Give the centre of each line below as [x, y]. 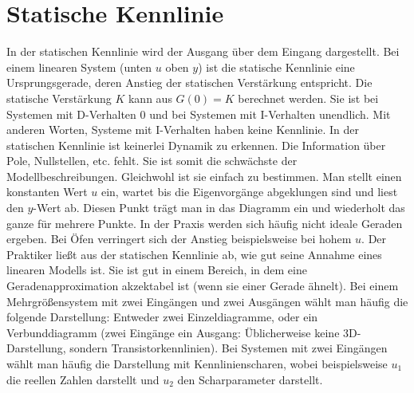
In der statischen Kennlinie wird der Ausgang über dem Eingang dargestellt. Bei [203, 51]
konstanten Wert [47, 192]
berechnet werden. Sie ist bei [308, 98]
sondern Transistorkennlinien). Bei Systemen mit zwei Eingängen [229, 348]
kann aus [150, 98]
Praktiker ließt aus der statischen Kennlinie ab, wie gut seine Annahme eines [194, 254]
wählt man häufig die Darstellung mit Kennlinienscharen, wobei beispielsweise [197, 364]
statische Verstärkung [59, 98]
